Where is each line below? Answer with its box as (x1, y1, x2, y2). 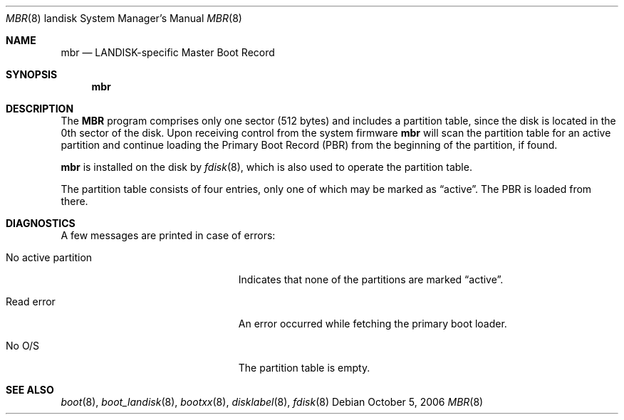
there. (61, 195, 88, 207)
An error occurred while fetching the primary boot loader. (238, 317, 507, 330)
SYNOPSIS (6, 68, 58, 80)
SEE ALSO (6, 384, 54, 396)
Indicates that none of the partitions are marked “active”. (238, 273, 504, 285)
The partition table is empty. (238, 362, 370, 374)
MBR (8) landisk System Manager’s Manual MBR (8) (6, 12, 242, 24)
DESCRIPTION (6, 103, 74, 115)
